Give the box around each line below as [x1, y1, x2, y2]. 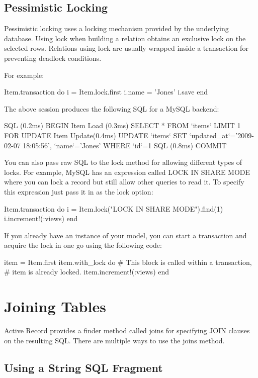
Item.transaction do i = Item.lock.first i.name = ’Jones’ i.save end [4, 86, 208, 97]
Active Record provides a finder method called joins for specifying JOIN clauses [4, 325, 250, 336]
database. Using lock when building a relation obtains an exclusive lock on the [4, 33, 246, 43]
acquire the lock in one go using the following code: [4, 240, 162, 250]
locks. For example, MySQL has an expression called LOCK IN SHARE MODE [4, 166, 250, 177]
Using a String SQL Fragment [4, 359, 163, 375]
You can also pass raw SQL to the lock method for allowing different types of [4, 157, 242, 167]
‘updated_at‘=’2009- [189, 130, 254, 140]
